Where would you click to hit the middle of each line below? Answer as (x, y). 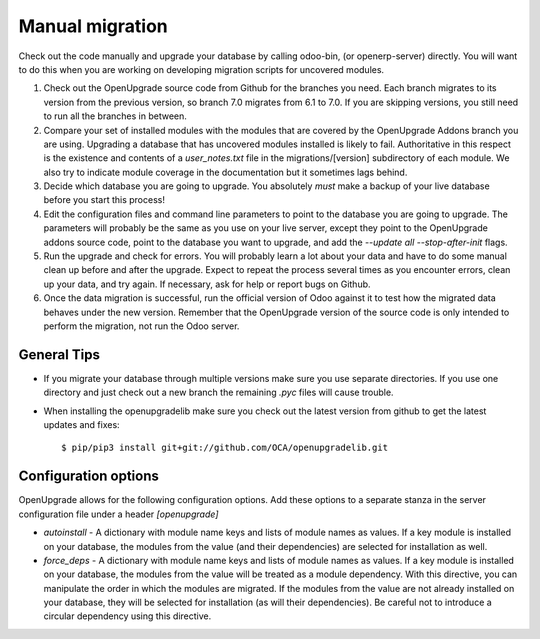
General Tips (59, 354)
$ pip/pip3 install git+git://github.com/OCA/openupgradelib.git (225, 448)
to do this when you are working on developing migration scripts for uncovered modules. (201, 69)
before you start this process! (104, 200)
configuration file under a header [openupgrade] (118, 514)
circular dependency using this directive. (127, 616)
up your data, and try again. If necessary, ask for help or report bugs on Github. (207, 284)
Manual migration (93, 26)
